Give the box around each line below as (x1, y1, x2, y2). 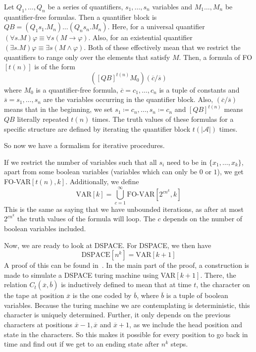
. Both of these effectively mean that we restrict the (84, 42, 241, 52)
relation (4, 279, 27, 290)
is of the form (34, 61, 75, 72)
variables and (152, 1, 193, 11)
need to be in (166, 156, 207, 167)
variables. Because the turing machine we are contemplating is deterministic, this (4, 300, 250, 310)
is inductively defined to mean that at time (61, 279, 192, 290)
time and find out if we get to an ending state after (4, 339, 159, 349)
